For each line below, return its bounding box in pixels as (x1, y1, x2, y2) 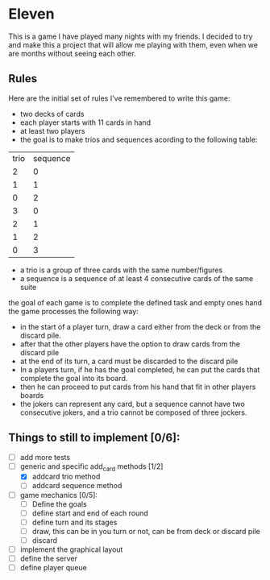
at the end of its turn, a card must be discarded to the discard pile (19, 356, 239, 366)
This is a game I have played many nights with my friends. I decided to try (8, 31, 253, 41)
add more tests (19, 452, 71, 462)
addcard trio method (31, 472, 101, 482)
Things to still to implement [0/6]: (8, 431, 181, 445)
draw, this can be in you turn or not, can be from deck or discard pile (31, 526, 260, 536)
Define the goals (31, 499, 87, 508)
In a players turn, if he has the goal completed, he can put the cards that (19, 364, 260, 375)
